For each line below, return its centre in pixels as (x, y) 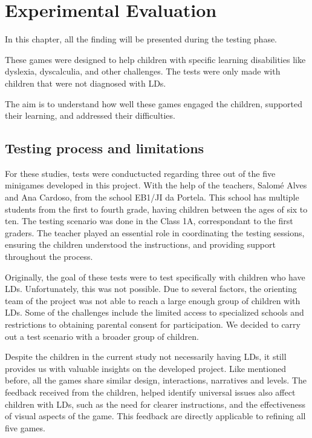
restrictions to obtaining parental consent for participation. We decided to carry (153, 324)
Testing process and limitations (105, 148)
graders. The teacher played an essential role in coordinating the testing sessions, (155, 232)
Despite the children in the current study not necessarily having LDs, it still (146, 357)
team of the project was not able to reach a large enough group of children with (153, 300)
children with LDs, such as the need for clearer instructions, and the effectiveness (155, 404)
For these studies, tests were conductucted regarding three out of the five (140, 173)
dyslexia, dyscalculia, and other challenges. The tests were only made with (143, 71)
